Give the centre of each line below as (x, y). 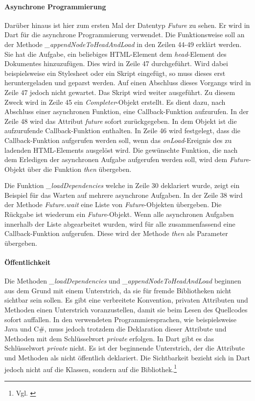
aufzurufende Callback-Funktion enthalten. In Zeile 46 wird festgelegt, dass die (122, 130)
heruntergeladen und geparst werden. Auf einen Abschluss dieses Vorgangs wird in (128, 83)
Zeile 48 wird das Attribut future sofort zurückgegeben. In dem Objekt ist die (121, 121)
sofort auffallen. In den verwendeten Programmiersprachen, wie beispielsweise (121, 319)
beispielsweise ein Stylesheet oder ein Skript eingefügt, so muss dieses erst (115, 73)
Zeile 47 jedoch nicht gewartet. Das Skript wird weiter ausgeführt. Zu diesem (120, 92)
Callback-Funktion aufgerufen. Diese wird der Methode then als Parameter (116, 233)
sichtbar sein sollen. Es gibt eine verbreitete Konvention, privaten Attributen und (126, 300)
